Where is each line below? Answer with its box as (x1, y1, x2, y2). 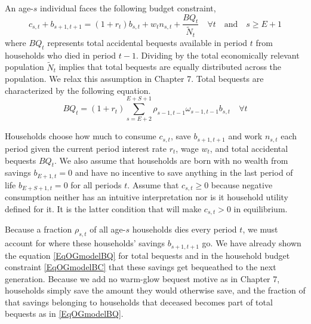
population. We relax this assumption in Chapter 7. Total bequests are (5, 72, 264, 85)
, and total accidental (210, 142, 288, 154)
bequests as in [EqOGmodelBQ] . (5, 307, 124, 320)
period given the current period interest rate (5, 142, 167, 154)
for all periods (70, 178, 122, 191)
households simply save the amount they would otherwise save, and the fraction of (5, 284, 306, 297)
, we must (242, 223, 278, 236)
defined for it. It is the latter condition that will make (5, 202, 202, 215)
